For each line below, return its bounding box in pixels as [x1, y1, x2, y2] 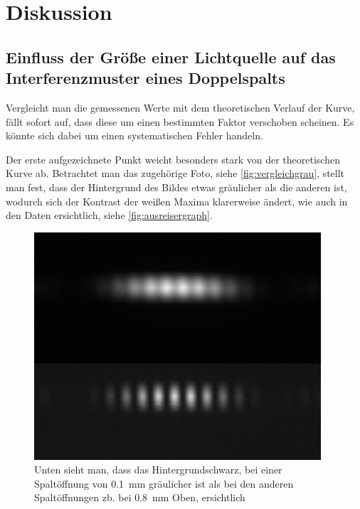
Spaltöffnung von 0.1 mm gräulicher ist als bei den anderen [34, 476, 294, 491]
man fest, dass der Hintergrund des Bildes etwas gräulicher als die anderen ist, [6, 179, 347, 194]
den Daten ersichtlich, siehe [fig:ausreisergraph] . [6, 208, 213, 223]
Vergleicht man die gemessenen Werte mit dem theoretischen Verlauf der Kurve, [6, 100, 355, 114]
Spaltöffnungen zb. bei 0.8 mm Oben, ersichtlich [34, 490, 245, 505]
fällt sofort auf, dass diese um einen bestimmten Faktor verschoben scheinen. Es [6, 114, 354, 129]
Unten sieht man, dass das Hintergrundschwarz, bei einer [34, 462, 282, 477]
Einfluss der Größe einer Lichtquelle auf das [6, 45, 336, 68]
